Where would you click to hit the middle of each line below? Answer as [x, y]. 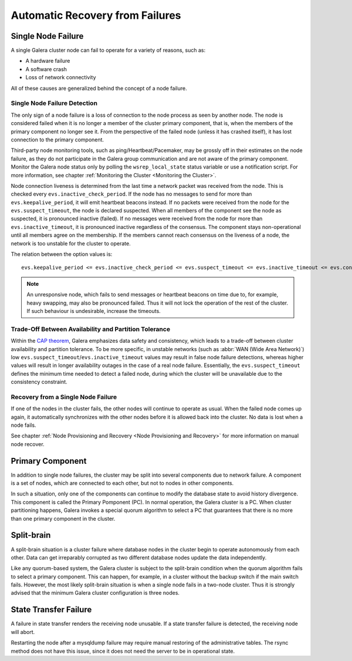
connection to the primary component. [57, 139]
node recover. [28, 444]
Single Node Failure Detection [54, 103]
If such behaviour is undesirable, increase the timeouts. [94, 311]
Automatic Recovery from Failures [96, 15]
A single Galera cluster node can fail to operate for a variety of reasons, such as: [108, 50]
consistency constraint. [39, 382]
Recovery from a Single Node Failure [64, 397]
